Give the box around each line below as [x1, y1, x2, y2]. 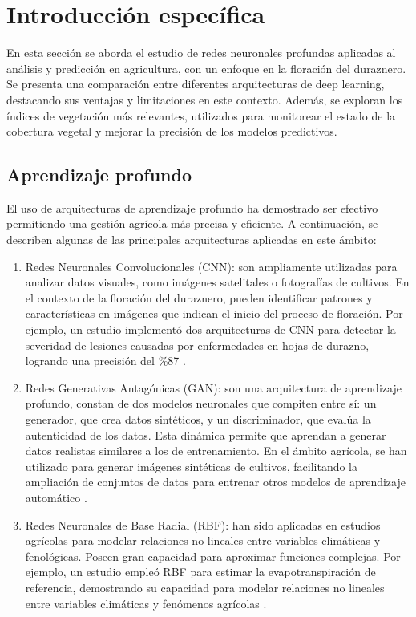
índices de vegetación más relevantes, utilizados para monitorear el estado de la [6, 107, 396, 124]
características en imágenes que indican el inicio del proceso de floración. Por [25, 305, 403, 322]
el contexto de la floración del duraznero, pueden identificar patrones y [25, 289, 373, 306]
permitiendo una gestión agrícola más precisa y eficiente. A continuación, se [6, 215, 378, 232]
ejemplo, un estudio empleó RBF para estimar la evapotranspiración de [25, 563, 376, 580]
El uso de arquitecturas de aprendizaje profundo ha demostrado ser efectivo [6, 199, 378, 216]
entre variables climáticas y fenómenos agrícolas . [25, 595, 267, 611]
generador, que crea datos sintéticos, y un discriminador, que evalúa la [25, 411, 371, 428]
